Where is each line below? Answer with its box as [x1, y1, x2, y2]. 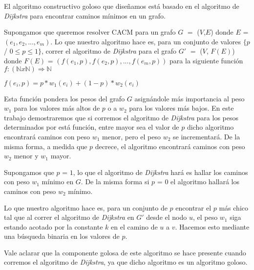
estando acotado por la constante [4, 221, 103, 231]
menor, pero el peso [102, 131, 161, 141]
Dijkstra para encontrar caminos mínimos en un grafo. [4, 10, 166, 20]
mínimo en [42, 176, 74, 187]
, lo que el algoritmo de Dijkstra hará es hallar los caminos [73, 167, 248, 177]
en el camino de [111, 221, 158, 231]
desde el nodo [146, 212, 187, 222]
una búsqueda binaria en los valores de [4, 231, 120, 241]
